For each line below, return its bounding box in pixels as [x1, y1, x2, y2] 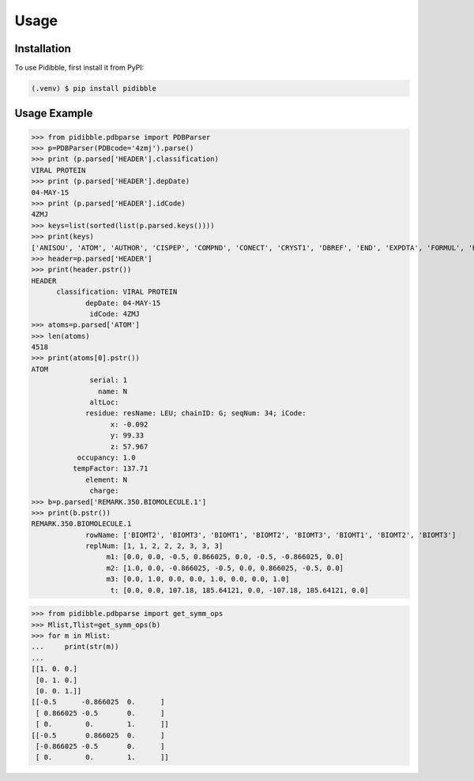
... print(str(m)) [31, 642, 119, 651]
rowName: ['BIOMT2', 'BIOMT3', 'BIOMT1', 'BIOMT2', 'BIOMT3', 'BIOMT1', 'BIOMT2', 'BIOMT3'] [85, 530, 457, 539]
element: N [85, 475, 128, 484]
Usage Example [14, 107, 93, 120]
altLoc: [89, 398, 119, 407]
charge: [89, 486, 119, 495]
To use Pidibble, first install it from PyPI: [14, 63, 145, 73]
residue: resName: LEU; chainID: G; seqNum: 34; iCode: [85, 409, 307, 418]
